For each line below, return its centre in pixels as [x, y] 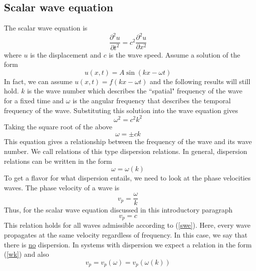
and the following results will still [200, 81]
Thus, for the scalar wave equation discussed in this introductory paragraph [118, 210]
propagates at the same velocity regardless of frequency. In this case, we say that [126, 235]
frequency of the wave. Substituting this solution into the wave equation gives [121, 110]
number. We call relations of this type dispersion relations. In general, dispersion [126, 151]
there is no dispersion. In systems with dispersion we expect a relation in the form [128, 244]
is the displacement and [66, 54]
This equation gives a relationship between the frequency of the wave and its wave [128, 141]
